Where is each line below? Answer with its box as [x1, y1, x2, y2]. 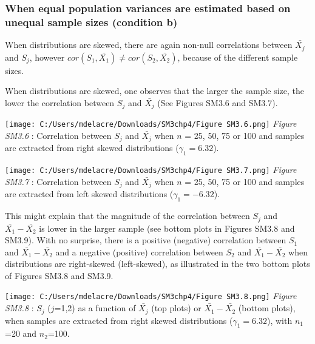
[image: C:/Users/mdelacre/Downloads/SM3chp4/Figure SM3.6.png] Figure [5, 117, 297, 130]
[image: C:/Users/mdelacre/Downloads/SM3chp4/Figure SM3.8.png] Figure [5, 289, 297, 302]
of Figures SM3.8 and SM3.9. [5, 269, 113, 282]
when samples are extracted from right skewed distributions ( [5, 314, 233, 326]
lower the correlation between [5, 96, 115, 109]
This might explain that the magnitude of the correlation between [5, 209, 250, 222]
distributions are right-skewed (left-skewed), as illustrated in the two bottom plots [5, 257, 310, 270]
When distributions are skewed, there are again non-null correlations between [5, 38, 293, 51]
